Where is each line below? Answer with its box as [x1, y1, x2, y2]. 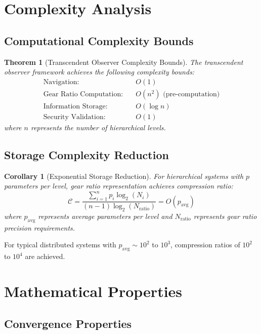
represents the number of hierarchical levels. [30, 122, 166, 132]
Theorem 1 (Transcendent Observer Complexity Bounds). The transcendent [4, 56, 243, 67]
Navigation [43, 78, 77, 86]
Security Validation [43, 113, 104, 121]
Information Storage [43, 102, 106, 110]
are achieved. [25, 251, 65, 262]
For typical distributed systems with [4, 239, 116, 250]
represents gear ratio [193, 211, 257, 221]
